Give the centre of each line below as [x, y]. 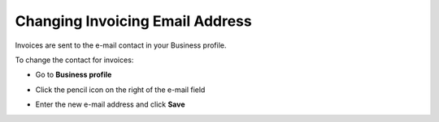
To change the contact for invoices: [74, 60]
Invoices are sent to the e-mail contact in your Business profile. [121, 45]
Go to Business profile [74, 75]
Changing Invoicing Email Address [133, 21]
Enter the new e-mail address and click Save [110, 104]
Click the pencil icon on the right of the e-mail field [120, 90]
